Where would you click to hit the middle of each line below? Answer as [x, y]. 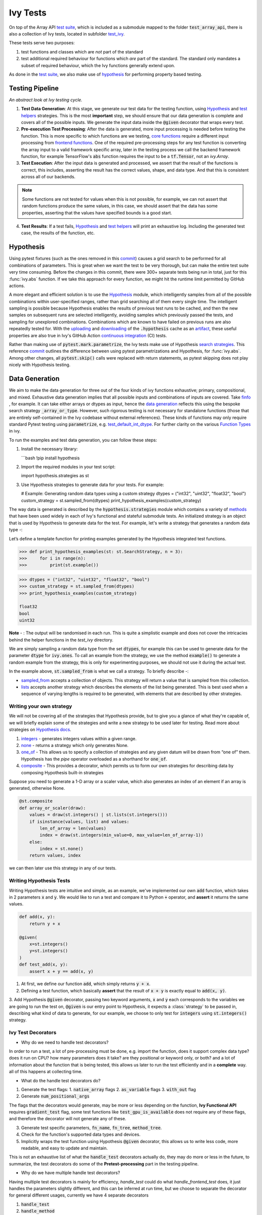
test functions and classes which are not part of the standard [82, 52]
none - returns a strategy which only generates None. [75, 746]
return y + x [45, 924]
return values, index [55, 856]
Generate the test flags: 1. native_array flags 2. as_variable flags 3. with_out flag [108, 1089]
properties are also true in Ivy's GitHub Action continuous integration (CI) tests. [88, 335]
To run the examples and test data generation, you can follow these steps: [83, 440]
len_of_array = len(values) [73, 828]
